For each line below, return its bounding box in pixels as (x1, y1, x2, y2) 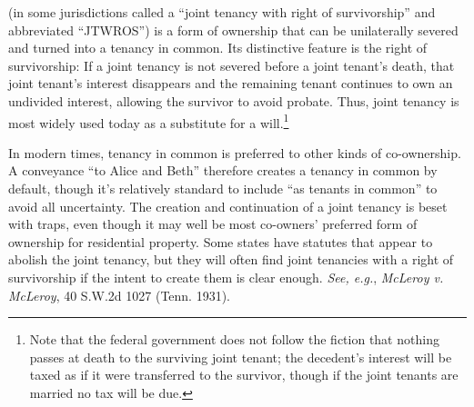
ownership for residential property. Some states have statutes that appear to (8, 232, 433, 251)
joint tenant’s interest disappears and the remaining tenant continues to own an (8, 74, 453, 93)
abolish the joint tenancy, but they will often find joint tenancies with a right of (8, 250, 454, 269)
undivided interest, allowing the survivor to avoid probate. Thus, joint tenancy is (8, 91, 459, 110)
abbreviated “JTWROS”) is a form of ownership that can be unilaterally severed (8, 20, 459, 39)
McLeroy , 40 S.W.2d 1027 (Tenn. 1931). (8, 285, 231, 304)
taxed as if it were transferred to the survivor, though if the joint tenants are (29, 365, 459, 384)
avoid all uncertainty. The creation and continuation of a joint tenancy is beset (8, 196, 448, 215)
